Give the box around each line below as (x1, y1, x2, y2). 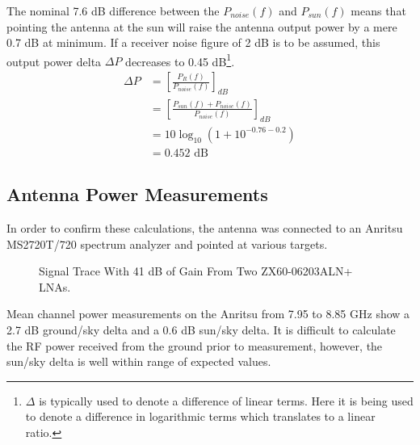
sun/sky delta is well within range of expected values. (6, 353, 271, 370)
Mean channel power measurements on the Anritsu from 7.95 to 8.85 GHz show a (6, 305, 410, 322)
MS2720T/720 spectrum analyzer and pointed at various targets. (6, 235, 328, 252)
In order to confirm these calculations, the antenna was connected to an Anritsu (6, 219, 403, 236)
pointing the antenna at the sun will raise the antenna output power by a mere (6, 18, 397, 35)
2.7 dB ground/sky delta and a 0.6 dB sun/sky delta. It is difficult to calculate (6, 321, 396, 338)
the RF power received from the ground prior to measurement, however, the (6, 337, 383, 354)
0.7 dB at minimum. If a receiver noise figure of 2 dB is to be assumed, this (6, 34, 380, 51)
